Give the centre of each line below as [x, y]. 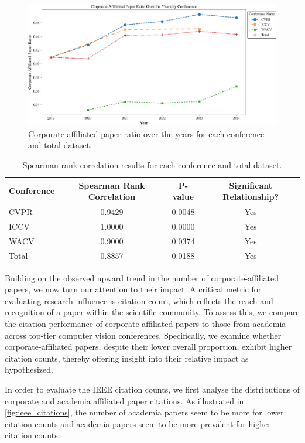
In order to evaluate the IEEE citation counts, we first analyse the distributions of [152, 389]
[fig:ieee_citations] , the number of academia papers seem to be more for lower [144, 412]
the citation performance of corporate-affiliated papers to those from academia [145, 324]
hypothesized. [29, 369]
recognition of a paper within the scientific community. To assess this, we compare [152, 312]
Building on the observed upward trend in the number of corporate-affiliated [142, 277]
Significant [251, 185]
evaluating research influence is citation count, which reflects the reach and [139, 300]
